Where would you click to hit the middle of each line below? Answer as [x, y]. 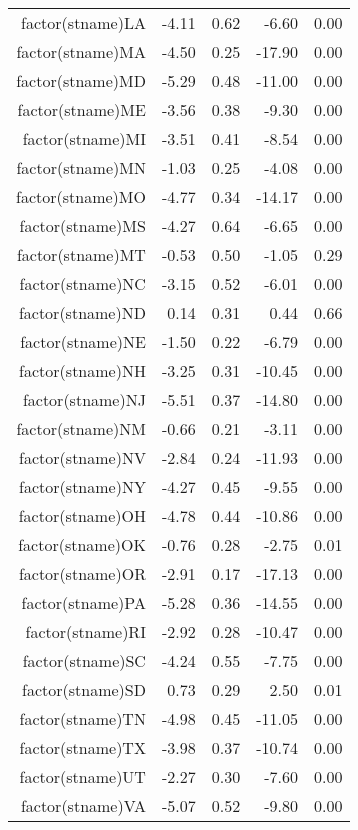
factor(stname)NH [82, 370]
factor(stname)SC [84, 660]
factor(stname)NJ [84, 399]
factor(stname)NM [81, 428]
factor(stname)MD [81, 80]
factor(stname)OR [82, 573]
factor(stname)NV [82, 457]
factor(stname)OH [82, 515]
